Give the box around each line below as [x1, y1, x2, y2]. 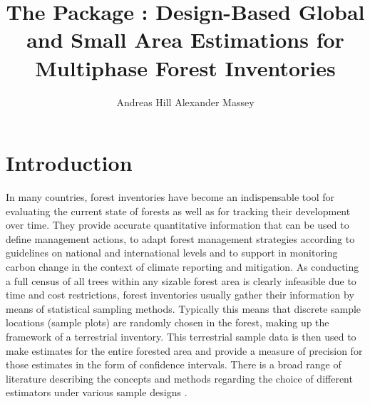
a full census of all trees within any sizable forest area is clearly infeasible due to [6, 273, 356, 288]
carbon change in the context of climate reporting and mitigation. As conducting [6, 259, 359, 274]
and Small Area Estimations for [26, 25, 344, 54]
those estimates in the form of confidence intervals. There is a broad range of [6, 357, 341, 372]
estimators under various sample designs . [6, 385, 187, 400]
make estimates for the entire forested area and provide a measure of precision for [6, 343, 363, 358]
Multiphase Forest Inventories [35, 53, 336, 82]
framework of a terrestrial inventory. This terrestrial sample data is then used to [6, 328, 356, 343]
